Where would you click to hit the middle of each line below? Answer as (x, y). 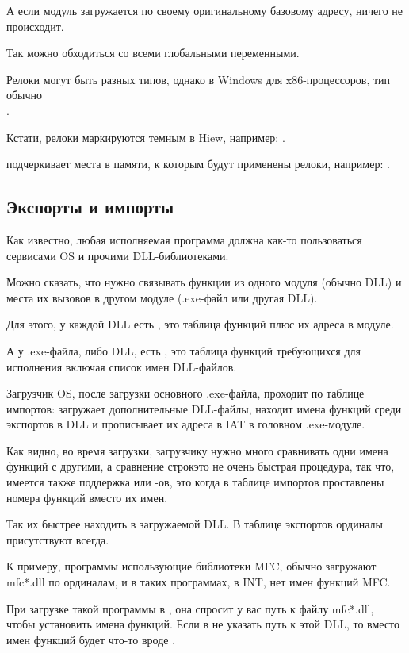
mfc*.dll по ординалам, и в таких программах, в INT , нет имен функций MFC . (199, 582)
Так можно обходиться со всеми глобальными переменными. (153, 53)
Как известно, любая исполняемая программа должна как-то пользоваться (184, 239)
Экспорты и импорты (90, 207)
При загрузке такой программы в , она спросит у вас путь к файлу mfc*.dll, (190, 608)
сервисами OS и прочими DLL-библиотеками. (118, 255)
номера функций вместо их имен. (87, 497)
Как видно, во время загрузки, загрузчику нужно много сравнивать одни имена (197, 450)
